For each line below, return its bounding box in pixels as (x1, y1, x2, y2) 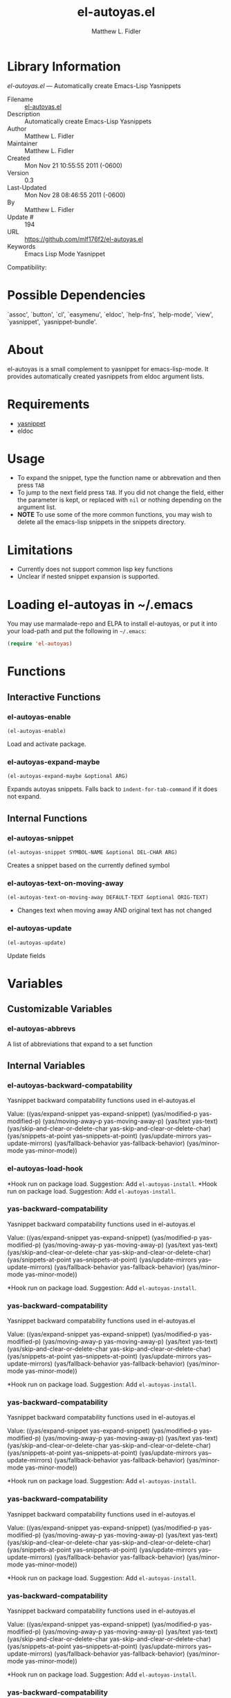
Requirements (7, 396, 90, 412)
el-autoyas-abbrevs (7, 1024, 76, 1034)
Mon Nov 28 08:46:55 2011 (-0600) (24, 191, 126, 199)
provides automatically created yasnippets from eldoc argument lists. (7, 372, 205, 380)
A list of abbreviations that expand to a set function (7, 1040, 153, 1048)
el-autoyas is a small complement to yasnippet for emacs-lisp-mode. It (7, 364, 209, 373)
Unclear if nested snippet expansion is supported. (17, 572, 160, 581)
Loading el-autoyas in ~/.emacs (7, 596, 194, 612)
